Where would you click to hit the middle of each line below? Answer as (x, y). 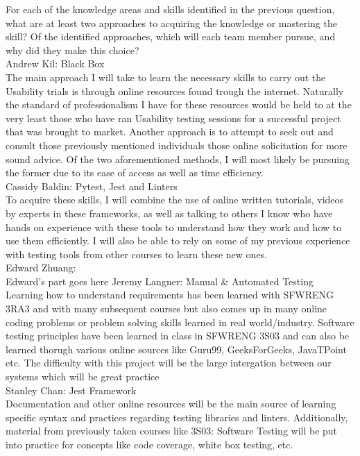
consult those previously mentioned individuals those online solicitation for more (177, 145)
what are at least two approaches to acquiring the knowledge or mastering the (171, 23)
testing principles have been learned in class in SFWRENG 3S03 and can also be (178, 336)
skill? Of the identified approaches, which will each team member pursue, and (171, 36)
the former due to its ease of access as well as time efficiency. (135, 172)
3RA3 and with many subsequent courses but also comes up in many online (166, 309)
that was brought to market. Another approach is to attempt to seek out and (170, 132)
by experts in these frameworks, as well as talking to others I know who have (169, 213)
